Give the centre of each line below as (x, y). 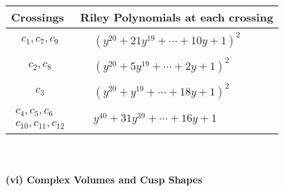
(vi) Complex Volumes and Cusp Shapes (104, 179)
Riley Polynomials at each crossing (177, 17)
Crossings (38, 17)
